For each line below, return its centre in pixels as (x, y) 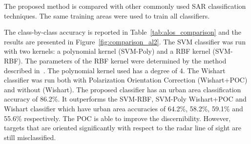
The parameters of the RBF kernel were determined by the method (126, 60)
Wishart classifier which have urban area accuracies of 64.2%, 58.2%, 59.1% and (124, 108)
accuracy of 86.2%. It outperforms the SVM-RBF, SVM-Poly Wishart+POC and (125, 99)
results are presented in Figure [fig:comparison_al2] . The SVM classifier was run (125, 41)
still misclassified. (30, 137)
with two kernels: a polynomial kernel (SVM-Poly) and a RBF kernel (107, 51)
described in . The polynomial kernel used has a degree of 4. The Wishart (115, 70)
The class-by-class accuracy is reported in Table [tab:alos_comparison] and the (123, 32)
